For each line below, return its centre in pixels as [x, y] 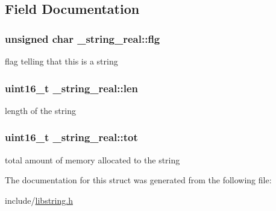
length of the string [40, 110]
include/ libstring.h [39, 200]
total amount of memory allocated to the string [93, 159]
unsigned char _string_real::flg [83, 38]
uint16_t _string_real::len [71, 88]
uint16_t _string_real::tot [71, 137]
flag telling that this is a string [61, 61]
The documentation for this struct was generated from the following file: [138, 180]
